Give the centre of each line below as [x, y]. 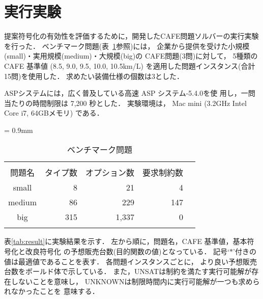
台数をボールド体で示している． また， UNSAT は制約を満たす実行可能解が [128, 271]
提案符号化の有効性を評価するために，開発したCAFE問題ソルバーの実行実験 [131, 36]
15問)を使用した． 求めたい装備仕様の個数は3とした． [94, 76]
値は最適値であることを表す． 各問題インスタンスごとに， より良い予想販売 [131, 261]
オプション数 [110, 173]
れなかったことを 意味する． [52, 291]
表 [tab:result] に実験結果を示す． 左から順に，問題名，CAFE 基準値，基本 [126, 241]
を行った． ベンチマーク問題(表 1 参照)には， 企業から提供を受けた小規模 [127, 46]
